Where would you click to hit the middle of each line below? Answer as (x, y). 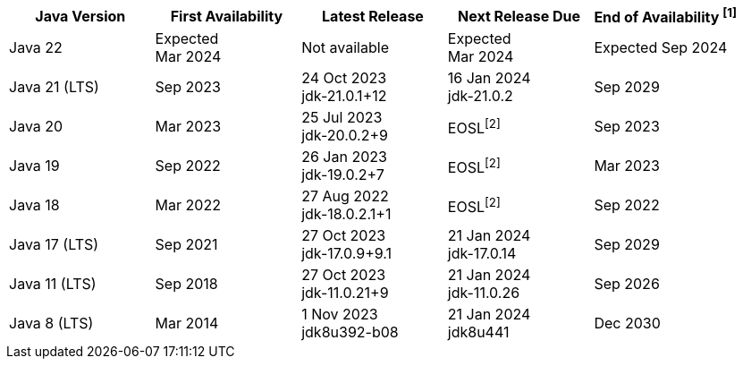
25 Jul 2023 (342, 118)
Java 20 (36, 127)
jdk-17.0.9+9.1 (346, 254)
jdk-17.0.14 (482, 254)
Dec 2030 (627, 323)
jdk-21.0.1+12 (344, 96)
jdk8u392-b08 (350, 332)
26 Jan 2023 (344, 157)
